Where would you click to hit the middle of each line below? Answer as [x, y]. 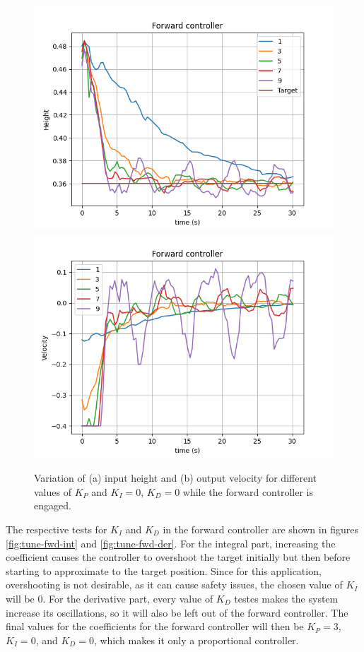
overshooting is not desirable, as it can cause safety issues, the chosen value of [174, 585]
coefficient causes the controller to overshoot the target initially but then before [178, 557]
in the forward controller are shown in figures [260, 529]
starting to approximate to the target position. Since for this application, [164, 570]
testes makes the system [286, 598]
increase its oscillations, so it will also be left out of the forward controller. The [177, 612]
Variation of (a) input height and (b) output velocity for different [175, 478]
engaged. [53, 505]
